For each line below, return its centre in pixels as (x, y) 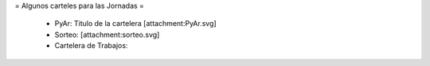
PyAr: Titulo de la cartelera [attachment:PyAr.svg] (135, 24)
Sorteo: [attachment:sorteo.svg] (107, 35)
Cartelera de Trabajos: (91, 46)
